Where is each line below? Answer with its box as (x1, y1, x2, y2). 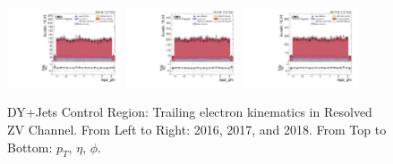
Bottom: (7, 137, 53, 156)
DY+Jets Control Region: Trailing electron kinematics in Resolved (7, 102, 372, 121)
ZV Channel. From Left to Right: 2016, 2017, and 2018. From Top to (7, 120, 387, 139)
